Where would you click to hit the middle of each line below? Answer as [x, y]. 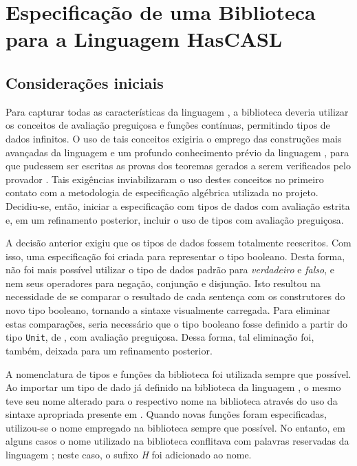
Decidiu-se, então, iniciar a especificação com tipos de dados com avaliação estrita [178, 205]
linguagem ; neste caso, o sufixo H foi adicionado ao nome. [129, 455]
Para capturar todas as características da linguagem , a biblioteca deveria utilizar [177, 111]
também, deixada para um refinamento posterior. [109, 350]
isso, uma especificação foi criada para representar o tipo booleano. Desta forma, [175, 256]
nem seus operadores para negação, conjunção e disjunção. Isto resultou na [163, 283]
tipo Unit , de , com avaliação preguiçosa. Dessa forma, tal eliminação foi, [160, 337]
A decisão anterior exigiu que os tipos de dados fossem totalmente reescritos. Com [178, 243]
